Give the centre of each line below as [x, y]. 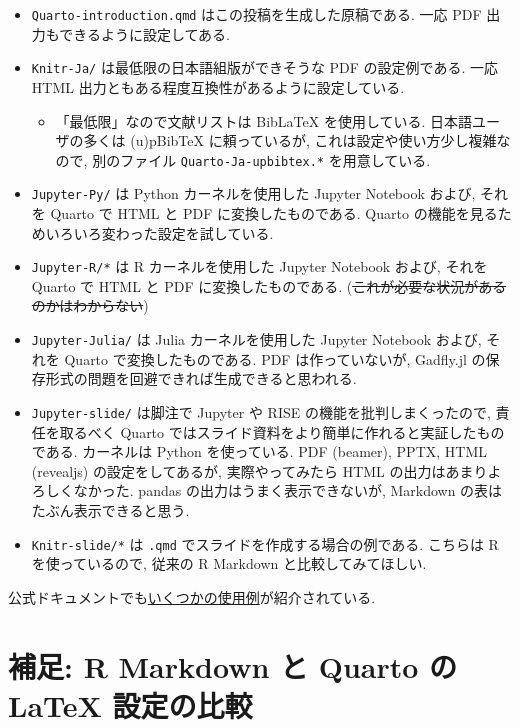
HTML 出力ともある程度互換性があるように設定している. [218, 86]
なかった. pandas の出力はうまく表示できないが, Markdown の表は [288, 490]
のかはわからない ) [90, 305]
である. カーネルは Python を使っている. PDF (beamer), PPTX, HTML [259, 451]
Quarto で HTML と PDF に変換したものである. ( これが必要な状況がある [269, 285]
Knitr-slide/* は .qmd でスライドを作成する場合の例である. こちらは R [265, 543]
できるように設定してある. [145, 33]
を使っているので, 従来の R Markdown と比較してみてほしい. [229, 563]
